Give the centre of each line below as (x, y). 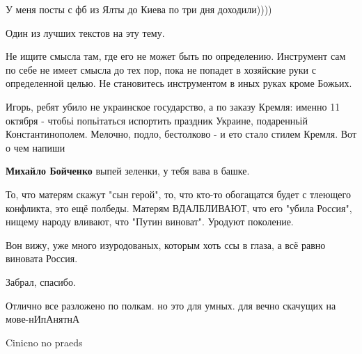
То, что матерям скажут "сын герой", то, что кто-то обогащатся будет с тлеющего (178, 194)
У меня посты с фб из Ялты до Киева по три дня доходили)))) (139, 9)
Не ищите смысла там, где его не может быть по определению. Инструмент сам (176, 56)
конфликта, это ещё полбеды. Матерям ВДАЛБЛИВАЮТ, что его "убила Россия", (179, 208)
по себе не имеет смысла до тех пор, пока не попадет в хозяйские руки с (161, 69)
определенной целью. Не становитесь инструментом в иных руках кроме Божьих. (179, 83)
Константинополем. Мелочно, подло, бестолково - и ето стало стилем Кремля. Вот (181, 134)
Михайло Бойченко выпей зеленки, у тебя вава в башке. (128, 171)
